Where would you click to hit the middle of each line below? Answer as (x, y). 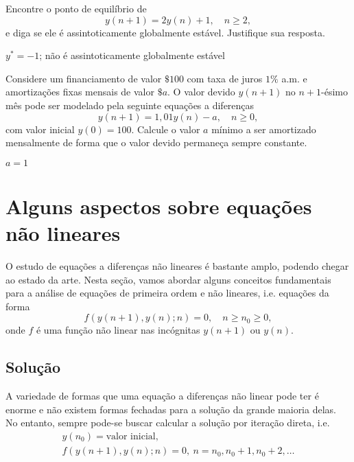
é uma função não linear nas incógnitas (118, 330)
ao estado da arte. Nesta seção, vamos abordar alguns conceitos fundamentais (168, 279)
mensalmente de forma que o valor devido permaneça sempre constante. (156, 142)
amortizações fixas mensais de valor (80, 92)
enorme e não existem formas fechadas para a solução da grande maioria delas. (171, 409)
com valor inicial (40, 129)
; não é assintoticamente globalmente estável (132, 55)
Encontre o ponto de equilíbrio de (76, 8)
